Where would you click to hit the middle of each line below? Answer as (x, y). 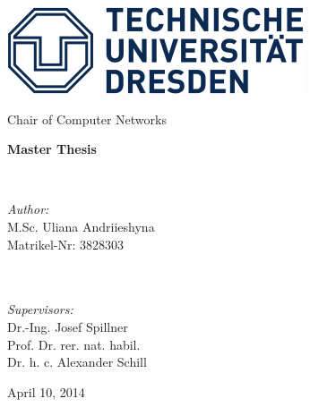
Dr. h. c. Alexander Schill (77, 362)
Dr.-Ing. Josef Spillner (68, 326)
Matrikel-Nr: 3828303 (65, 244)
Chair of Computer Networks (87, 119)
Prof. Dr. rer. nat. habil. (74, 344)
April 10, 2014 (46, 391)
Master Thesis (52, 149)
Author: (28, 209)
